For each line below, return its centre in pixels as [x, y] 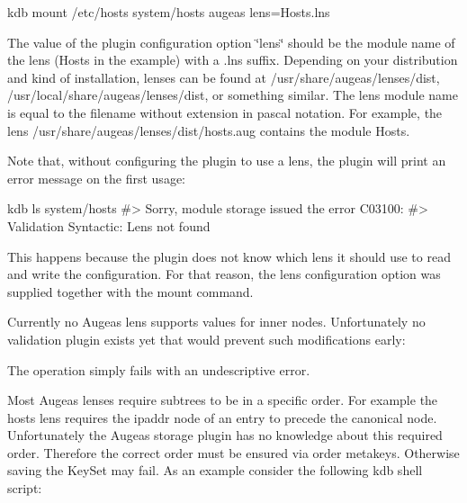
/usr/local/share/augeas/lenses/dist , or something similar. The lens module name [233, 95]
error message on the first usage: [96, 178]
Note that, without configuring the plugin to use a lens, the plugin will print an [227, 161]
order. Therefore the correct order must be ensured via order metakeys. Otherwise [233, 452]
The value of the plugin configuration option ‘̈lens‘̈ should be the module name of [231, 42]
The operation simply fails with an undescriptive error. [159, 369]
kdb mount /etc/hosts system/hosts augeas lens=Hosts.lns [169, 12]
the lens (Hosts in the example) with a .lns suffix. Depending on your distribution [233, 60]
